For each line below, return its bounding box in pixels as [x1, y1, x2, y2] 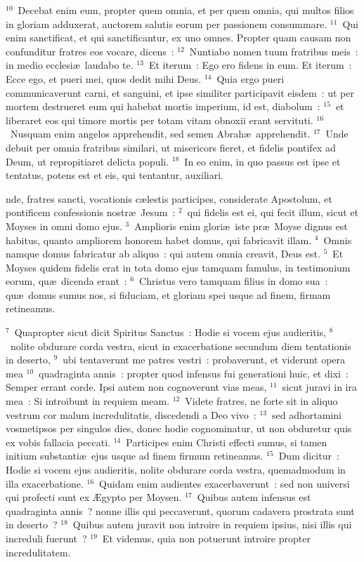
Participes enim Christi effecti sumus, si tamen [126, 434, 327, 449]
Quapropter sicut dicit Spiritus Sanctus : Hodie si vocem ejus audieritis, [14, 325, 326, 340]
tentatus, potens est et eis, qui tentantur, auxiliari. [6, 168, 223, 182]
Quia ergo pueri [216, 71, 285, 86]
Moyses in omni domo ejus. [6, 218, 122, 233]
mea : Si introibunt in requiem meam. [6, 394, 170, 408]
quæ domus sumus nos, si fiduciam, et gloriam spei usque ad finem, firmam [6, 287, 331, 302]
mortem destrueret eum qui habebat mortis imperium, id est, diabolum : [6, 99, 320, 114]
